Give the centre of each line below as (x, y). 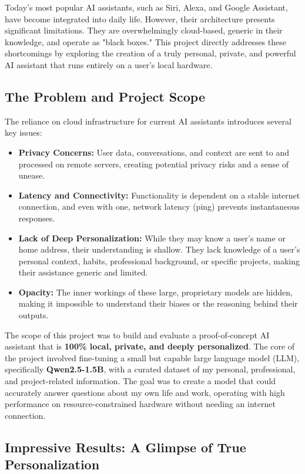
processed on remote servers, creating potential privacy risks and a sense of (154, 164)
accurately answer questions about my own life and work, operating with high (145, 392)
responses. (37, 218)
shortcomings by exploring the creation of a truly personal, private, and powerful (150, 53)
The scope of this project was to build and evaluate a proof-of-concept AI (137, 335)
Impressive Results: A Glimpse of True (125, 447)
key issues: (24, 132)
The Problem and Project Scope (105, 96)
